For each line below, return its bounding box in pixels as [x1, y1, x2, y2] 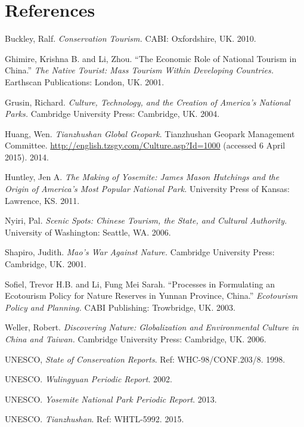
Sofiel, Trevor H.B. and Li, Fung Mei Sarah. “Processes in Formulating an [5, 277, 275, 290]
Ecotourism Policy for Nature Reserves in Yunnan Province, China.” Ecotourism [5, 289, 298, 302]
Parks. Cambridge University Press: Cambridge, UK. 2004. [5, 107, 220, 120]
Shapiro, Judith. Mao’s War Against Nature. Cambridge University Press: [5, 246, 275, 258]
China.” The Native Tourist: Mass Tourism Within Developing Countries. [5, 64, 274, 76]
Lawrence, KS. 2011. [5, 194, 80, 206]
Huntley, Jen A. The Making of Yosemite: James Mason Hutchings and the [5, 171, 280, 183]
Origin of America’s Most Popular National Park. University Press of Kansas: [5, 182, 290, 195]
